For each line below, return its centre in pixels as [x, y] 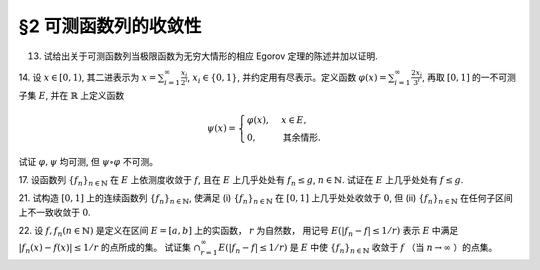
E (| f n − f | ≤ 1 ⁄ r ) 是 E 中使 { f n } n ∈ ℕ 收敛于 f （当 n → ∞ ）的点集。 [358, 248]
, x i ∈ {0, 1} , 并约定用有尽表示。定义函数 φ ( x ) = [287, 78]
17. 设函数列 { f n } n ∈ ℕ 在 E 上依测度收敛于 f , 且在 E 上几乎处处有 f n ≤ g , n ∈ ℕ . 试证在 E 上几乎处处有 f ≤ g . [241, 180]
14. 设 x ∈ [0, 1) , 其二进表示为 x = [87, 77]
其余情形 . [302, 137]
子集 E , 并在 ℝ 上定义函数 [71, 95]
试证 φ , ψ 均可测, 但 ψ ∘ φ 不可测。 [88, 161]
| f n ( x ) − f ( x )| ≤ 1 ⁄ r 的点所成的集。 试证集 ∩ [110, 248]
